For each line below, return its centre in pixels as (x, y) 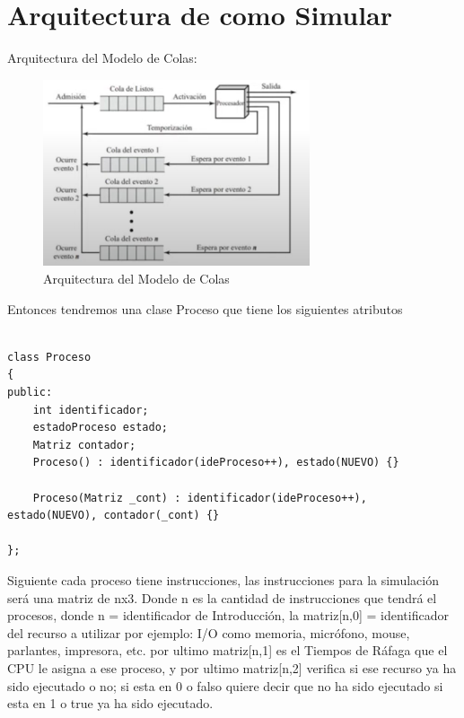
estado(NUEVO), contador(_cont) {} (114, 516)
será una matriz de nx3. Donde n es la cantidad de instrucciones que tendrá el (222, 597)
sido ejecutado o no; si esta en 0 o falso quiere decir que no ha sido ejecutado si (225, 685)
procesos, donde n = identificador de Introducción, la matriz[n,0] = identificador (228, 615)
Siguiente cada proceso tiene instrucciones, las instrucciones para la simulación (223, 579)
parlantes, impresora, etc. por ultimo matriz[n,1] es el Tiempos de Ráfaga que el (228, 650)
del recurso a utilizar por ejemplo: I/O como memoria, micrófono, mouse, (209, 632)
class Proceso (49, 357)
